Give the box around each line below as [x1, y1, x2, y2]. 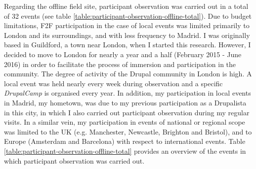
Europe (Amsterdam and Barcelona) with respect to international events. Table [4, 136, 246, 146]
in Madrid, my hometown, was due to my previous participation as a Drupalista [4, 97, 247, 107]
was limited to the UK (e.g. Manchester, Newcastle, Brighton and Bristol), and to [4, 126, 252, 136]
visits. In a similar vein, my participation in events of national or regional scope [4, 117, 245, 127]
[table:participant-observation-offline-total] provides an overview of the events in [4, 145, 246, 156]
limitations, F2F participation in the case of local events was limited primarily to [4, 20, 250, 31]
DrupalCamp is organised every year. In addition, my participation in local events [4, 88, 251, 98]
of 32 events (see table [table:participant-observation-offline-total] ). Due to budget [4, 10, 252, 21]
